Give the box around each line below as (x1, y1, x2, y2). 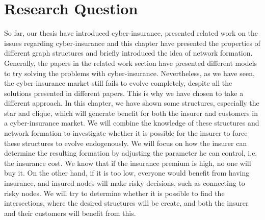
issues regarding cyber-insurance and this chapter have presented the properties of (4, 37, 260, 48)
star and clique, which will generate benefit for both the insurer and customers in (4, 107, 258, 118)
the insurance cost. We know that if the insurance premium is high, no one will (4, 157, 251, 168)
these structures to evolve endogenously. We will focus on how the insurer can (4, 137, 247, 148)
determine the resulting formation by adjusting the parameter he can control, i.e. (4, 148, 257, 158)
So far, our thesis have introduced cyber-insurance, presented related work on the (4, 28, 258, 38)
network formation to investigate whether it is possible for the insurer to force (4, 128, 248, 138)
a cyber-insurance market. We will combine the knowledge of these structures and (4, 117, 259, 128)
